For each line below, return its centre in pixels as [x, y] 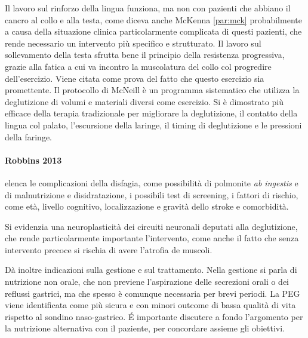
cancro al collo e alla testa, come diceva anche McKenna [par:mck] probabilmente [153, 19]
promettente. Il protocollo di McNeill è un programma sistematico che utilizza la [152, 90]
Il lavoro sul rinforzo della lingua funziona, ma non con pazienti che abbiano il [148, 8]
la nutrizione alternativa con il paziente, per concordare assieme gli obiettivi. [145, 328]
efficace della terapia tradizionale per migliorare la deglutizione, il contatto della [151, 113]
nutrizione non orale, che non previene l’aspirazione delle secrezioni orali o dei [147, 282]
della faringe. [29, 136]
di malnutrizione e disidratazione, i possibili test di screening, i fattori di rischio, [152, 194]
